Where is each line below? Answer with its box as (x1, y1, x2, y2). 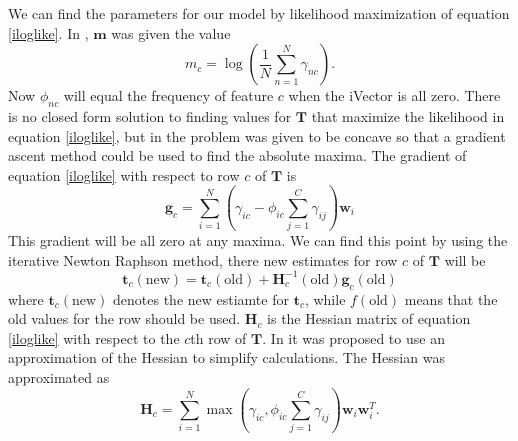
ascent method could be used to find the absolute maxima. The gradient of (8, 145, 467, 166)
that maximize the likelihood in (311, 105, 505, 126)
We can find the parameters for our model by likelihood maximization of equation (8, 3, 510, 23)
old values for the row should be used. (8, 308, 241, 329)
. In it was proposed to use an (262, 327, 445, 348)
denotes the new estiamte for (113, 288, 289, 309)
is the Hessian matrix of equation (267, 308, 471, 329)
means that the (404, 288, 498, 309)
